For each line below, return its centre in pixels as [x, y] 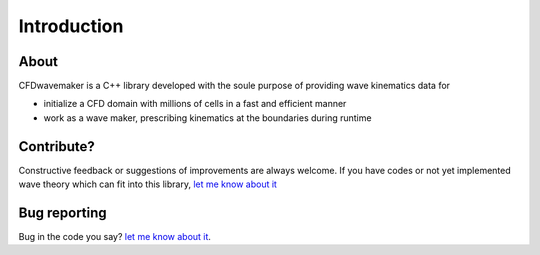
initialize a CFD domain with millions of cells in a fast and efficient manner [195, 104]
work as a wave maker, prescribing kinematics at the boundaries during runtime [207, 117]
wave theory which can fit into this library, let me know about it [147, 184]
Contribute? [56, 146]
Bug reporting [62, 212]
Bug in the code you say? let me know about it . [115, 237]
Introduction [71, 26]
